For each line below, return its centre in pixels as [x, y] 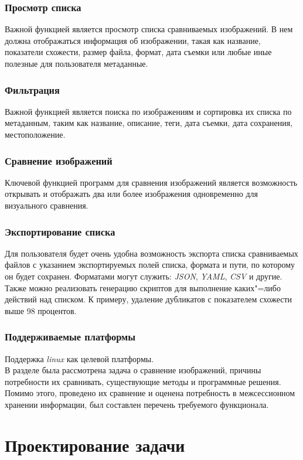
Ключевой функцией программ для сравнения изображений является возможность [151, 182]
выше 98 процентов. [41, 310]
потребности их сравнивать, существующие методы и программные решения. [143, 381]
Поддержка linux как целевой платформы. [79, 358]
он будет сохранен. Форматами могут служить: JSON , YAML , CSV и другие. [144, 276]
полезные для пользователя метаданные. [76, 63]
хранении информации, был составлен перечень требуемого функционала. [137, 404]
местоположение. [35, 134]
